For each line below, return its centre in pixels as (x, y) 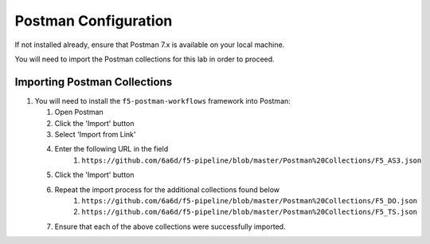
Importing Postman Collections (94, 82)
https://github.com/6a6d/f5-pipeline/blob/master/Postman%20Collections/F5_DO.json (250, 201)
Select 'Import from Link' (95, 135)
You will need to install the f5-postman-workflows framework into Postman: (162, 100)
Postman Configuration (94, 21)
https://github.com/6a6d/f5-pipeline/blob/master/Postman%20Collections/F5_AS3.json (252, 160)
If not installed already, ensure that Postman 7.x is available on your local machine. (150, 45)
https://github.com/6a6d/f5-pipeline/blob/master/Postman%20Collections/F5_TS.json (250, 212)
